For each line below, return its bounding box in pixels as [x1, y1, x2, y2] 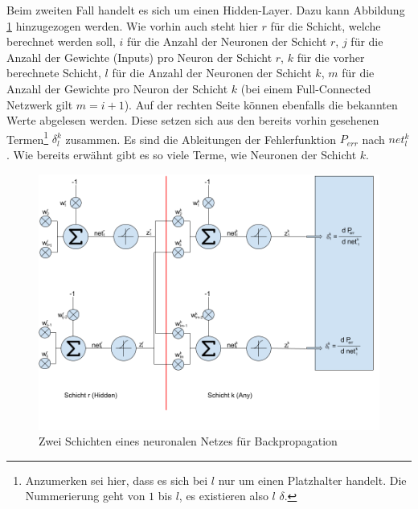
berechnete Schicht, [6, 64, 101, 81]
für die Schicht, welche [270, 17, 381, 34]
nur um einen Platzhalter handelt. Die [218, 471, 407, 488]
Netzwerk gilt [6, 96, 73, 113]
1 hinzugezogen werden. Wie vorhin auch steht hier [6, 17, 258, 34]
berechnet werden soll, [6, 33, 116, 50]
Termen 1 [6, 128, 49, 147]
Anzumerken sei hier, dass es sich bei [25, 471, 208, 488]
